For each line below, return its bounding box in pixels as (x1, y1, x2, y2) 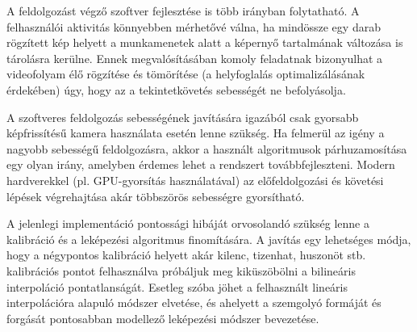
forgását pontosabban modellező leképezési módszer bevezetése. (6, 309, 319, 326)
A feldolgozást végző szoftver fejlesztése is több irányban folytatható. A (6, 2, 360, 19)
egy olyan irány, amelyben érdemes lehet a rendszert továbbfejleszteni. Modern (6, 156, 395, 173)
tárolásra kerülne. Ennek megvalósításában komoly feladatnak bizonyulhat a (6, 49, 383, 66)
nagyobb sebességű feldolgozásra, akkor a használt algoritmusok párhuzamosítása (6, 140, 407, 157)
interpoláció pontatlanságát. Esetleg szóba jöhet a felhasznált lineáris (6, 278, 348, 295)
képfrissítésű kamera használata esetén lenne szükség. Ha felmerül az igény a (6, 124, 385, 141)
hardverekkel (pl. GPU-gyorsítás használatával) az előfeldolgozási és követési (6, 171, 384, 188)
